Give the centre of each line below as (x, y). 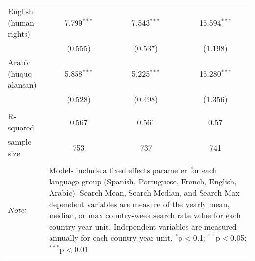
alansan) (22, 85)
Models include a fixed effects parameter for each (133, 170)
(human (21, 22)
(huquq (20, 73)
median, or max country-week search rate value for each (145, 215)
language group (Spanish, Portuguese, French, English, (143, 181)
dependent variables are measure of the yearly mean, (139, 204)
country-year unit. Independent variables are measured (143, 226)
